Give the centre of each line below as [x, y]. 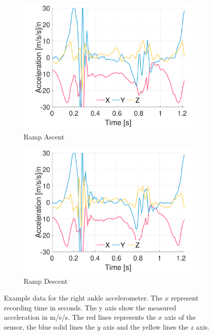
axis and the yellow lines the [145, 326]
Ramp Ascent [44, 136]
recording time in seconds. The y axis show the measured [90, 307]
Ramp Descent [46, 281]
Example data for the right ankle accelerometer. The [83, 298]
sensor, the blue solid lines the [49, 326]
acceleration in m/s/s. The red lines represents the [80, 317]
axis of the [180, 317]
